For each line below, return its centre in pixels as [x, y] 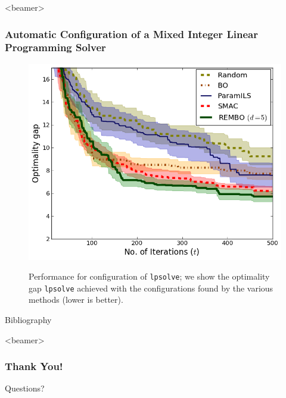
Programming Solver [55, 47]
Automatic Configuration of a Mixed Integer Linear [131, 34]
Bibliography [28, 319]
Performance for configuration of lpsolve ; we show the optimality [149, 276]
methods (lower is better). [76, 300]
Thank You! [34, 366]
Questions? [25, 388]
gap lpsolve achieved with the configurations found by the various [151, 288]
